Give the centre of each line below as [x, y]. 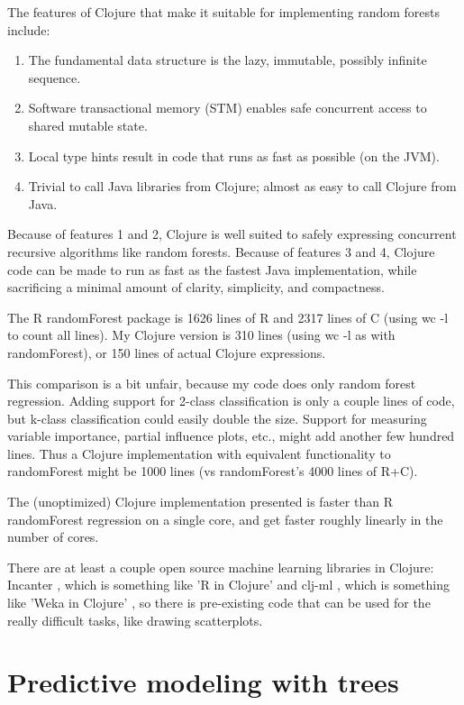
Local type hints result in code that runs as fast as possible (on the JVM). [234, 156]
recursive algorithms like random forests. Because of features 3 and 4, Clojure [221, 251]
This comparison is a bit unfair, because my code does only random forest [212, 383]
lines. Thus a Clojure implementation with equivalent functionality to [199, 453]
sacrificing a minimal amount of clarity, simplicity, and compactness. [196, 287]
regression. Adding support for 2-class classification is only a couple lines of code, [231, 401]
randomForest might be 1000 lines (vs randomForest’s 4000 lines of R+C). [213, 471]
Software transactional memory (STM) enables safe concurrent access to [227, 108]
